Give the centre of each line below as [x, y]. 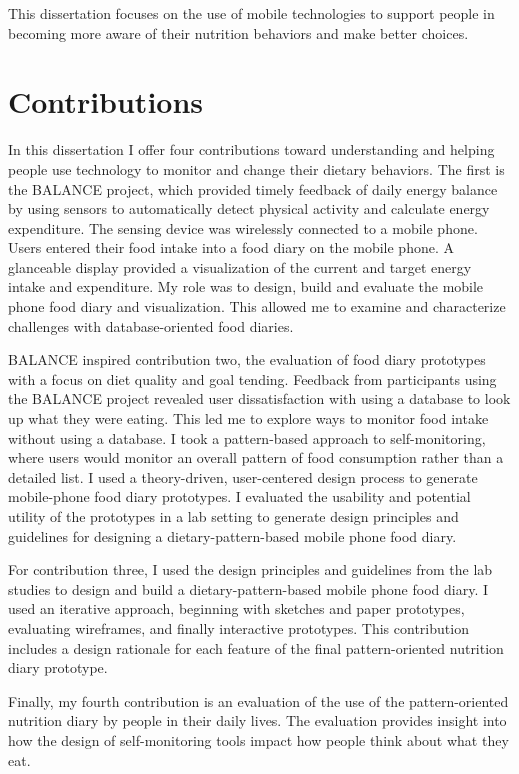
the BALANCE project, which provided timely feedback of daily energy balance [253, 188]
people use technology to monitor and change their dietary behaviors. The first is [256, 168]
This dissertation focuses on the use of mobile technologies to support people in [251, 13]
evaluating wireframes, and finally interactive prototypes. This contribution [238, 627]
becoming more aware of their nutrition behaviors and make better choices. [238, 32]
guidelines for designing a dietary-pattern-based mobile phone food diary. [232, 535]
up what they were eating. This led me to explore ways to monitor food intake [248, 418]
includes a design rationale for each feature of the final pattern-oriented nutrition [256, 647]
